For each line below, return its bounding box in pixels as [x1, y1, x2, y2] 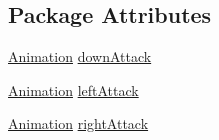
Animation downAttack [8, 46, 152, 67]
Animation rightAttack [8, 113, 149, 134]
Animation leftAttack [8, 79, 139, 100]
